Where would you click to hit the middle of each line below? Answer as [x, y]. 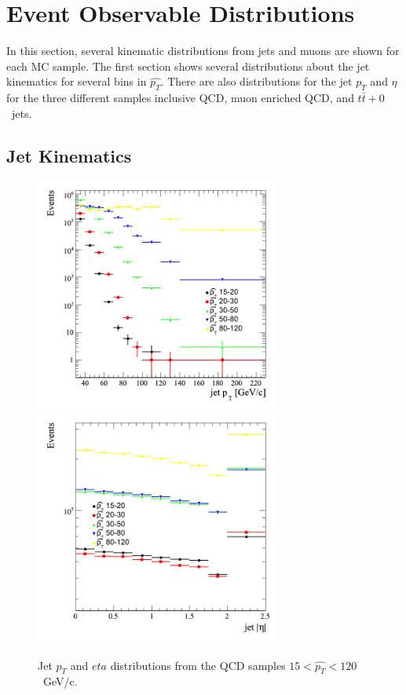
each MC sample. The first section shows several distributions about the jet [188, 66]
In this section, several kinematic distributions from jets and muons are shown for [203, 51]
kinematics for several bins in [77, 81]
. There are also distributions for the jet [256, 81]
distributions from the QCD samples [198, 665]
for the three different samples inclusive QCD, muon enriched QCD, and [180, 98]
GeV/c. [60, 681]
